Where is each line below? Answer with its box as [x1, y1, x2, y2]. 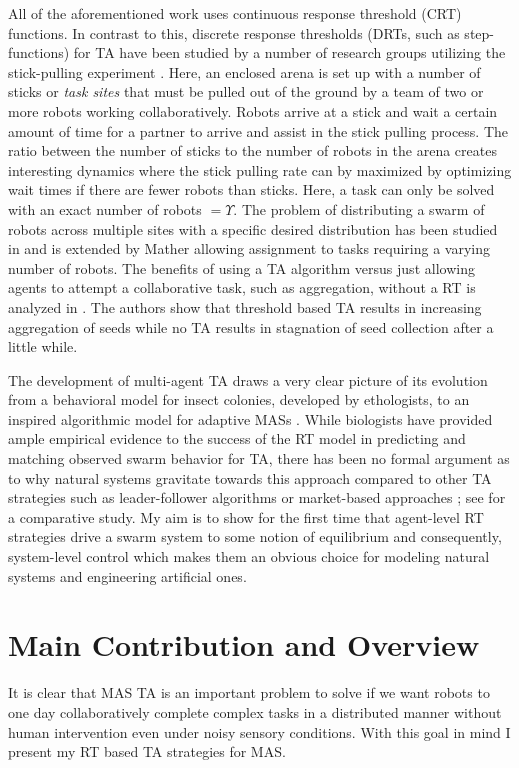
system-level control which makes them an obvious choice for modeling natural [8, 546, 490, 567]
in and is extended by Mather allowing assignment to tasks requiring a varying [8, 238, 491, 259]
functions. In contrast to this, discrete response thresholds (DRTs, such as [8, 22, 460, 43]
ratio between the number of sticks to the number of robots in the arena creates [8, 140, 497, 161]
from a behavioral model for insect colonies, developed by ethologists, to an [8, 389, 470, 410]
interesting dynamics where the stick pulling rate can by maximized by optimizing [8, 159, 512, 180]
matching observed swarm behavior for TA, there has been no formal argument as [8, 448, 510, 469]
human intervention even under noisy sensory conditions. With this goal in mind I [8, 721, 511, 742]
